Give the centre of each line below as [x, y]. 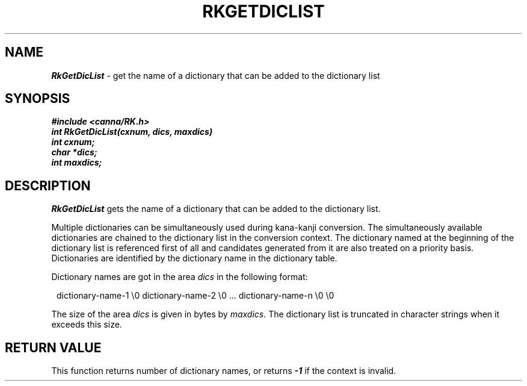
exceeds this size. [87, 325]
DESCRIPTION [48, 185]
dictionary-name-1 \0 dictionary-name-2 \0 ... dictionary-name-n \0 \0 [196, 296]
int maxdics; [77, 163]
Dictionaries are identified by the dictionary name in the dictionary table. [194, 258]
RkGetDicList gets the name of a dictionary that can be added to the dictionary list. [216, 209]
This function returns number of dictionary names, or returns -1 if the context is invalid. [224, 371]
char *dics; [74, 152]
